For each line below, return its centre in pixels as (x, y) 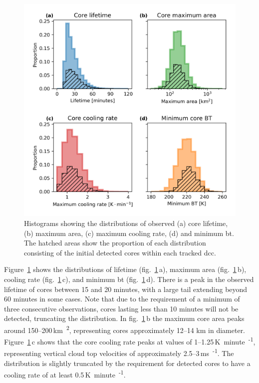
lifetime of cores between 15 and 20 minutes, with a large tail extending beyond (126, 289)
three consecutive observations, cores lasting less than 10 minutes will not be (121, 308)
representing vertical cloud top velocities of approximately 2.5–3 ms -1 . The (119, 352)
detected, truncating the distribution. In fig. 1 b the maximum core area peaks (124, 318)
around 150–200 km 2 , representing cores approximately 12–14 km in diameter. (125, 329)
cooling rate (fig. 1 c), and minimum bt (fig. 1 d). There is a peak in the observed (129, 279)
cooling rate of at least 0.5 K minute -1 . (65, 374)
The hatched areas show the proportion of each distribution (115, 243)
